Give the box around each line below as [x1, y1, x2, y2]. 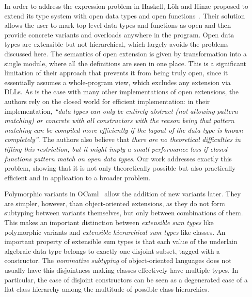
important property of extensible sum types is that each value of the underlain [4, 236, 237, 246]
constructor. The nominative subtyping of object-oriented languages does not [4, 255, 232, 265]
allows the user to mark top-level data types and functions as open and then [4, 20, 231, 30]
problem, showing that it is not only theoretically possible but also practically [4, 163, 236, 173]
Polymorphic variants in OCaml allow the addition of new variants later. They [4, 189, 241, 199]
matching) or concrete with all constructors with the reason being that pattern [4, 115, 235, 125]
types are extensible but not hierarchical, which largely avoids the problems [4, 39, 229, 49]
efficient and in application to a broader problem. [4, 172, 151, 182]
